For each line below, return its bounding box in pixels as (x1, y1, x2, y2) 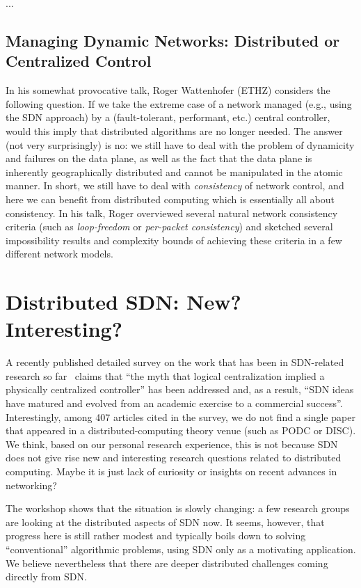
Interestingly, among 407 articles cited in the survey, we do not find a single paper (6, 409, 355, 424)
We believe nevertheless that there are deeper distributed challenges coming (6, 555, 328, 570)
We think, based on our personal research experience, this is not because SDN (6, 436, 338, 451)
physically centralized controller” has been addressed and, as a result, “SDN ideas (6, 382, 354, 397)
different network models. (6, 246, 113, 261)
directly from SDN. (6, 569, 87, 584)
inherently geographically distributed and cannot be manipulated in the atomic (6, 164, 343, 179)
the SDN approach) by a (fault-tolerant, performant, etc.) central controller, (6, 110, 330, 125)
